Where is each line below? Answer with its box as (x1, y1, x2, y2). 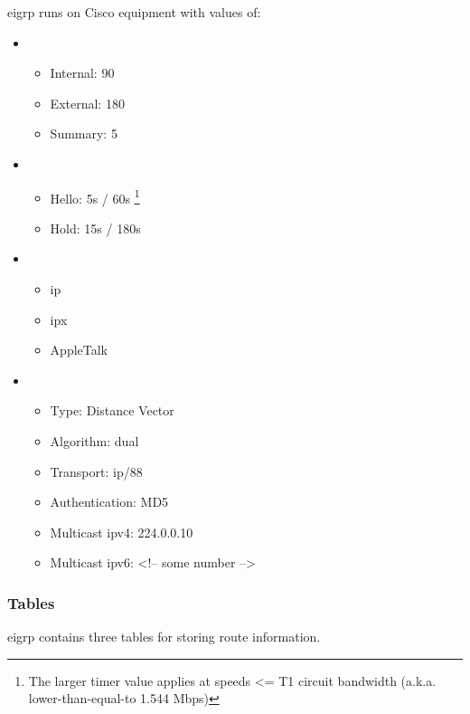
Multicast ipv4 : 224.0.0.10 (50, 522, 193, 541)
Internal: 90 (50, 63, 115, 82)
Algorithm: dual (50, 431, 139, 450)
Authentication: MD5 (50, 492, 169, 511)
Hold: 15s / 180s (50, 218, 141, 237)
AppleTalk (50, 340, 108, 359)
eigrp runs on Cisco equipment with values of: (7, 3, 261, 21)
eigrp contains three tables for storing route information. (7, 627, 321, 646)
